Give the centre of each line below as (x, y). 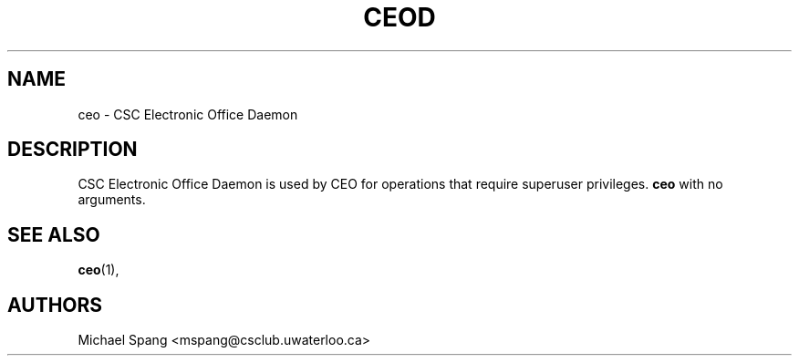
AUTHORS (55, 305)
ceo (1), (99, 270)
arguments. (112, 200)
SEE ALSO (54, 234)
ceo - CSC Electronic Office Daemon (188, 114)
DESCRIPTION (73, 150)
